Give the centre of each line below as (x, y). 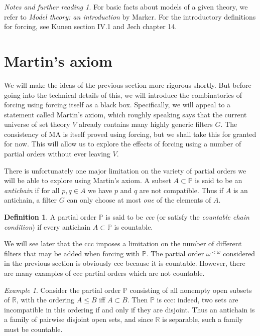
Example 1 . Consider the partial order (62, 290)
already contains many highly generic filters (146, 124)
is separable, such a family (203, 319)
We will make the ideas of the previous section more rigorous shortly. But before (128, 85)
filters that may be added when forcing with (72, 253)
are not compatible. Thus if (181, 190)
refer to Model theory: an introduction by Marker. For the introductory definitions (130, 16)
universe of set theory (37, 124)
